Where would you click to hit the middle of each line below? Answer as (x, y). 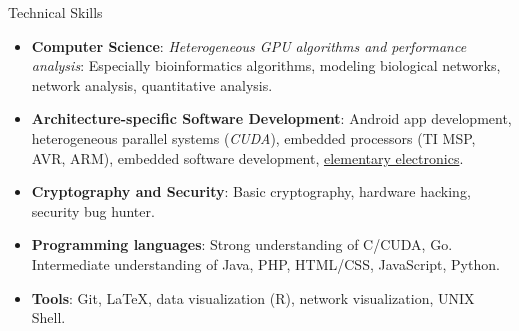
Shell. (48, 317)
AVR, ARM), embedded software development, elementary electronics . (247, 157)
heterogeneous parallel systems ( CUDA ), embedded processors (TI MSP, (253, 137)
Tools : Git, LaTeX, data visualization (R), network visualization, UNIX (253, 297)
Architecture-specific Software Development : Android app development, (271, 118)
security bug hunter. (93, 210)
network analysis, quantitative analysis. (152, 84)
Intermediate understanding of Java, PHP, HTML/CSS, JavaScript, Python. (265, 263)
